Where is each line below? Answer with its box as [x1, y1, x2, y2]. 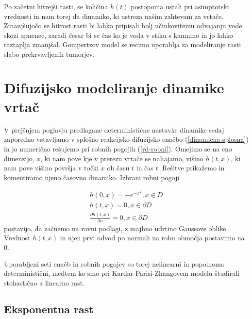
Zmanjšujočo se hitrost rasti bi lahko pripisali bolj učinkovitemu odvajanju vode [4, 20, 242, 31]
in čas [136, 163, 153, 173]
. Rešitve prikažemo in [158, 163, 225, 173]
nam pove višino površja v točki [4, 163, 99, 173]
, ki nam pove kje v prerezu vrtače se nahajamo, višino [40, 153, 203, 163]
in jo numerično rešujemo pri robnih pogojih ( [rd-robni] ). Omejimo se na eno [4, 144, 232, 154]
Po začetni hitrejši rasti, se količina [4, 1, 108, 11]
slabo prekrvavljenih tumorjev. [4, 49, 95, 59]
